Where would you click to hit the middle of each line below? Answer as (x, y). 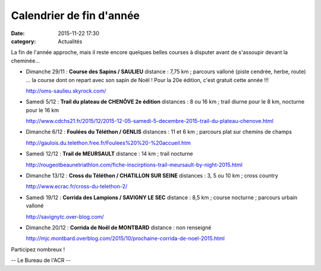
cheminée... (25, 61)
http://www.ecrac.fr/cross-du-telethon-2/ (77, 187)
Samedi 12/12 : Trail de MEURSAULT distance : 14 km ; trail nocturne (109, 154)
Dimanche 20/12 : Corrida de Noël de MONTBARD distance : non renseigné (119, 227)
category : (23, 41)
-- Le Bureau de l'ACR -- (41, 260)
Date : (18, 33)
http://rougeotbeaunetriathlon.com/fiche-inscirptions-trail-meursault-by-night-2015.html (134, 165)
